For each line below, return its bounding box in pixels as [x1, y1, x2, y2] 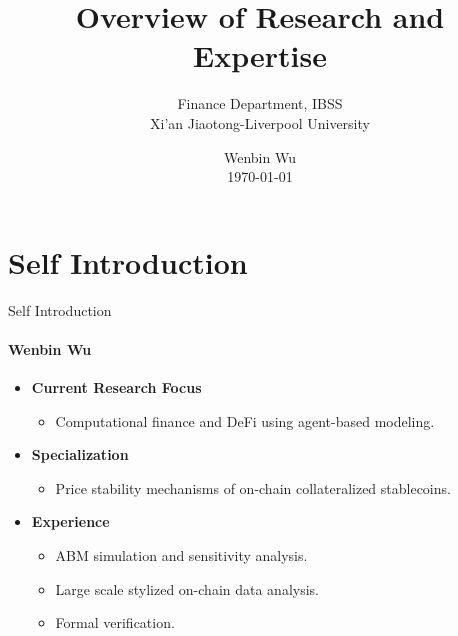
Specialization [31, 444, 129, 465]
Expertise [193, 35, 327, 76]
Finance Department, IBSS [177, 93, 343, 114]
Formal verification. [55, 612, 175, 633]
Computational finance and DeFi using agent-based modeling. [55, 410, 435, 431]
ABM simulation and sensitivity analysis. [55, 544, 308, 565]
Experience [31, 511, 110, 532]
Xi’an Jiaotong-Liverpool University [150, 112, 370, 133]
